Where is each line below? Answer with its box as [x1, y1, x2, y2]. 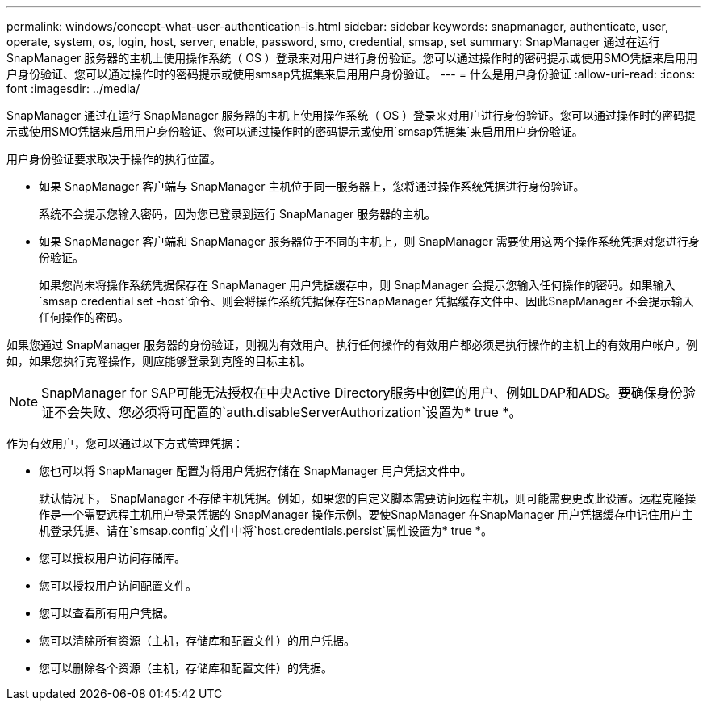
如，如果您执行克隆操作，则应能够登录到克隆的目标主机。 [6, 354, 312, 368]
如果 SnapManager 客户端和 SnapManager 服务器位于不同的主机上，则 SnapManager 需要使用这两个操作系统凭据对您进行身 [39, 234, 700, 248]
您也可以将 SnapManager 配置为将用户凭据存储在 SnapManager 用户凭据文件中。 [39, 464, 472, 478]
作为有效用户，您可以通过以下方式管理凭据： [6, 436, 244, 450]
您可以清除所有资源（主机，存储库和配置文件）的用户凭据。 [39, 633, 355, 647]
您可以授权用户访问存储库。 [39, 551, 186, 565]
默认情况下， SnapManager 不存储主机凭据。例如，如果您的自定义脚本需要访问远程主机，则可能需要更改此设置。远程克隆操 [39, 491, 697, 505]
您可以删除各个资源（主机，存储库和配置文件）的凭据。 [39, 661, 333, 675]
